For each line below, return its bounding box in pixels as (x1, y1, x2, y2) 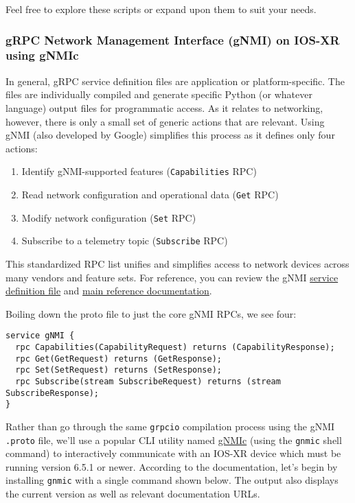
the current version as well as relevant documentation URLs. (5, 487, 260, 501)
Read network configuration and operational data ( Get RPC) (21, 187, 279, 201)
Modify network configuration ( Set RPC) (21, 210, 196, 224)
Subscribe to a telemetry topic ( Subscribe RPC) (21, 233, 228, 248)
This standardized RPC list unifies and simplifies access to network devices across (5, 256, 350, 270)
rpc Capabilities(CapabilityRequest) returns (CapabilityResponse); (15, 342, 335, 352)
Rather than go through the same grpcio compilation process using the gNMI (5, 419, 335, 433)
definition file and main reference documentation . (5, 283, 212, 298)
